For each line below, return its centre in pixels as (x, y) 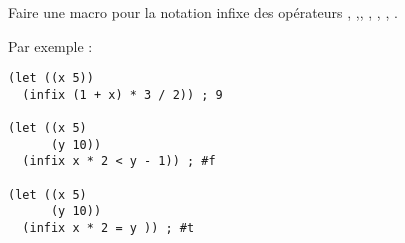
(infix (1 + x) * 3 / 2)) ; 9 (122, 94)
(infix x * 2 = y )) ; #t (108, 228)
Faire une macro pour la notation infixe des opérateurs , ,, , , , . (203, 12)
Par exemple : (50, 45)
